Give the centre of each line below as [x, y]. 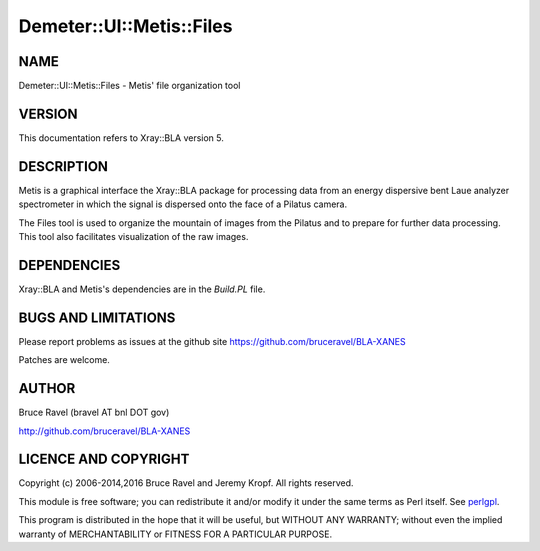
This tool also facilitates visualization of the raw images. [133, 237]
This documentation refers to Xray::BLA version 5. [121, 137]
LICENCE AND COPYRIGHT [104, 459]
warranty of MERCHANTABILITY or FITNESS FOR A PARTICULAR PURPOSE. [175, 534]
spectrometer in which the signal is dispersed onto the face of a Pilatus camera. [183, 204]
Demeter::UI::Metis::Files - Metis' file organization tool [129, 86]
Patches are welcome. [64, 360]
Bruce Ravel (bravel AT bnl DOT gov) [94, 412]
